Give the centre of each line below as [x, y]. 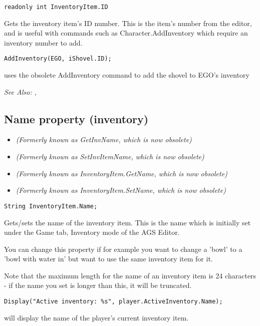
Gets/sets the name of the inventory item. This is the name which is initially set [127, 222]
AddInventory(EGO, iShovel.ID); [58, 59]
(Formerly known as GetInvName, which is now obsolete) [104, 139]
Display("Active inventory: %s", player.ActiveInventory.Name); [113, 302]
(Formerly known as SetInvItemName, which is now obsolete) [110, 156]
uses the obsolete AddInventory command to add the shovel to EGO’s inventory [127, 75]
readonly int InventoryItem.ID [56, 7]
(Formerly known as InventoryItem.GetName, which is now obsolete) [121, 173]
